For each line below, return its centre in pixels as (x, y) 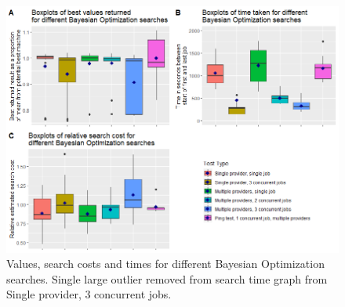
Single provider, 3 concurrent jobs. (89, 294)
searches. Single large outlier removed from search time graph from (167, 278)
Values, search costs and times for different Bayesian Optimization (165, 264)
